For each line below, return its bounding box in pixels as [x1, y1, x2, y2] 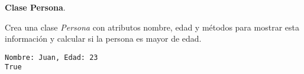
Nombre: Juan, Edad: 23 [5, 53, 98, 62]
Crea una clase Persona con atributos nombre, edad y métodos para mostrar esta [5, 21, 299, 33]
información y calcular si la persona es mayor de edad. [5, 32, 202, 45]
